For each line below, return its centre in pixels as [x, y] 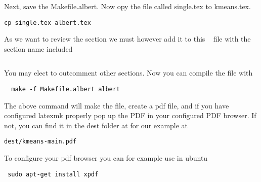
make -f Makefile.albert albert [66, 89]
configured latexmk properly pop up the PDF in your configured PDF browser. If [130, 115]
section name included [38, 48]
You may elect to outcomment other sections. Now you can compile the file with [128, 73]
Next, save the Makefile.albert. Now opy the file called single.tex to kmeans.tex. [127, 6]
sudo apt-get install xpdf [53, 174]
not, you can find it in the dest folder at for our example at [96, 125]
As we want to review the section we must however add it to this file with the [127, 39]
